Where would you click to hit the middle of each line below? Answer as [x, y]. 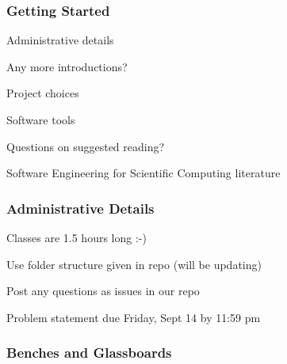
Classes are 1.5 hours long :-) [77, 237]
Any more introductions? [67, 66]
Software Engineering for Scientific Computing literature [143, 173]
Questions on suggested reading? [86, 146]
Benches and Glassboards [89, 353]
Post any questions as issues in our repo [103, 291]
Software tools [41, 119]
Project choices [43, 93]
